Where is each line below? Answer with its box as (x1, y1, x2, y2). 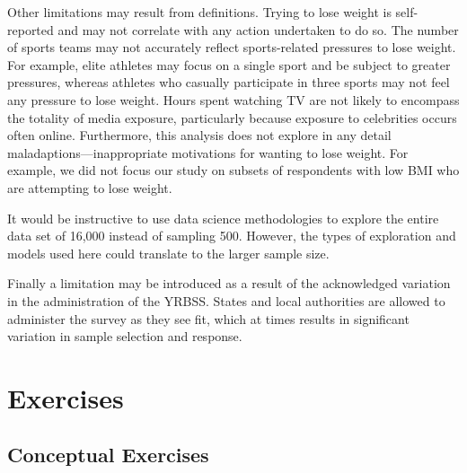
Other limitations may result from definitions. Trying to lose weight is (7, 3, 392, 21)
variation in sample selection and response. (7, 327, 242, 346)
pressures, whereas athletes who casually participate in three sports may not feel (7, 73, 450, 92)
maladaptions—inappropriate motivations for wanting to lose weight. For (7, 143, 409, 162)
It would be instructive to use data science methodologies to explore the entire (7, 208, 439, 227)
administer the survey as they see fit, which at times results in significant (7, 309, 410, 328)
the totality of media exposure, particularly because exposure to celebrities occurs (7, 108, 457, 127)
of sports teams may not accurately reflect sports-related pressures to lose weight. (7, 38, 456, 57)
